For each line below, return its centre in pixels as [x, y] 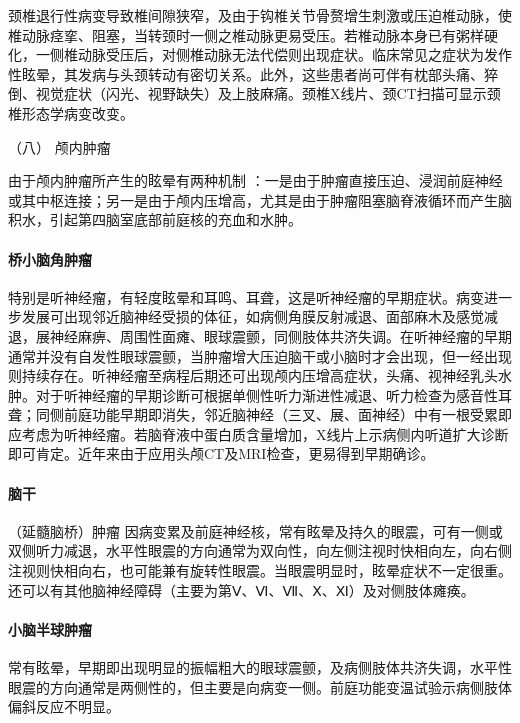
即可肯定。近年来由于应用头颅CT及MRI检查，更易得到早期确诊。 [221, 453]
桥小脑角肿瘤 [50, 258]
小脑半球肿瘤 [50, 628]
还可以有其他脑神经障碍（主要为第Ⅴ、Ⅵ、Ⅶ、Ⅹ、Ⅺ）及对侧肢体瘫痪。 [241, 589]
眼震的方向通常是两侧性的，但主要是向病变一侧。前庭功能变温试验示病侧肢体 [260, 686]
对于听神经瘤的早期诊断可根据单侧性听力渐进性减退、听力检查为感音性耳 [273, 394]
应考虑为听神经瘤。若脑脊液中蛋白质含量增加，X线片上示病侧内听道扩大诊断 [258, 433]
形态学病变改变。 [77, 112]
